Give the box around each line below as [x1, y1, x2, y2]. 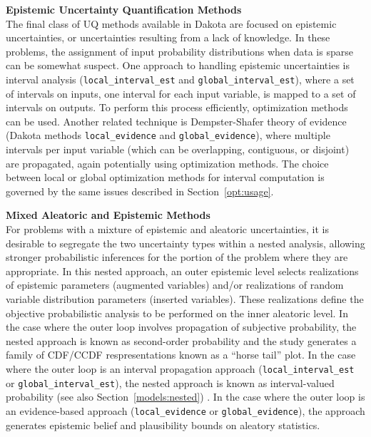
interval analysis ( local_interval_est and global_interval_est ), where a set [6, 71, 355, 86]
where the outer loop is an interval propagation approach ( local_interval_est [6, 361, 355, 376]
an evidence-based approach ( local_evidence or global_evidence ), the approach [6, 403, 365, 418]
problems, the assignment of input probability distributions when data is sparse [6, 43, 353, 58]
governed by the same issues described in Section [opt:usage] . [6, 183, 274, 198]
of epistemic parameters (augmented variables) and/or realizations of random [6, 277, 344, 292]
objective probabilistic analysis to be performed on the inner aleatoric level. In [6, 305, 348, 320]
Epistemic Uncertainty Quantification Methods [6, 2, 242, 16]
